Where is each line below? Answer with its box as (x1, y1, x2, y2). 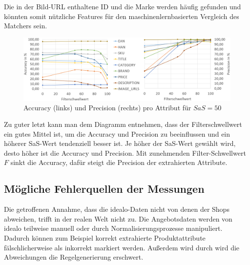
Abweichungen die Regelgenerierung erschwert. (4, 252, 144, 262)
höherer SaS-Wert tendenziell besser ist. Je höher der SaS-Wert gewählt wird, (4, 138, 236, 148)
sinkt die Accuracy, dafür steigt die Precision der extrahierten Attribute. (10, 157, 228, 167)
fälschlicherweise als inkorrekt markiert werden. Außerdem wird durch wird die (4, 242, 240, 252)
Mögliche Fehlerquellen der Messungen (4, 181, 205, 196)
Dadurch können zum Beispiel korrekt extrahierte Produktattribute (4, 232, 206, 243)
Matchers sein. (4, 20, 47, 31)
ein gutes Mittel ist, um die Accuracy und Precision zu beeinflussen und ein (4, 128, 230, 139)
